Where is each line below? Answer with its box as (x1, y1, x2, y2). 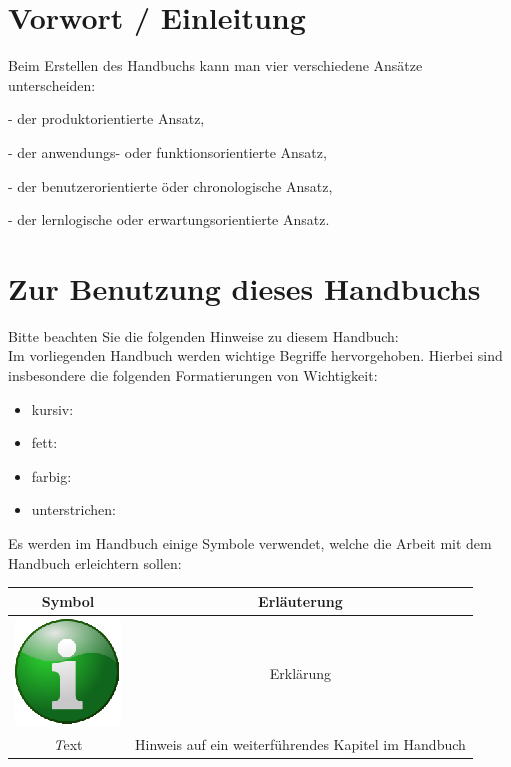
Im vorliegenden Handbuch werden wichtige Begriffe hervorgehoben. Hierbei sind (8, 345, 503, 366)
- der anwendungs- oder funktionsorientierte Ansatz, (8, 141, 327, 162)
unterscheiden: (8, 74, 96, 95)
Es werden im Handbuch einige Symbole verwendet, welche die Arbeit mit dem (8, 532, 492, 553)
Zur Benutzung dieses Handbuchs (8, 267, 481, 308)
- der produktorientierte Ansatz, (8, 108, 205, 129)
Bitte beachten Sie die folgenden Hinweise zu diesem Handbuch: (8, 325, 399, 346)
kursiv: (31, 398, 74, 419)
